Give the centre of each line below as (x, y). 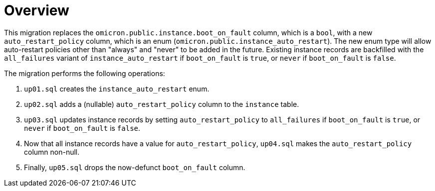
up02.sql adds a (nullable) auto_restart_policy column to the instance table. (162, 104)
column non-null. (52, 152)
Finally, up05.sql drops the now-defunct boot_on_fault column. (135, 167)
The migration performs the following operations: (85, 73)
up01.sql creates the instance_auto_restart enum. (117, 89)
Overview (37, 10)
